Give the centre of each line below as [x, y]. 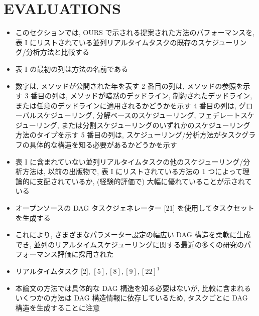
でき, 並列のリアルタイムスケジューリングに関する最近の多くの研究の [129, 244]
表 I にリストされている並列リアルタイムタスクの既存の [107, 42]
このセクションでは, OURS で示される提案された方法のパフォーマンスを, [135, 32]
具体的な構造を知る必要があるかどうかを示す [103, 145]
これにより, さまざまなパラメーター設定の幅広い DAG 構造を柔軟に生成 [133, 234]
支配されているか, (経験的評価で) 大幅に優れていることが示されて [144, 181]
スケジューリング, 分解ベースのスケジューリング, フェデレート [139, 115]
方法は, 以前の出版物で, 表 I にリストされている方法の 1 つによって [133, 171]
